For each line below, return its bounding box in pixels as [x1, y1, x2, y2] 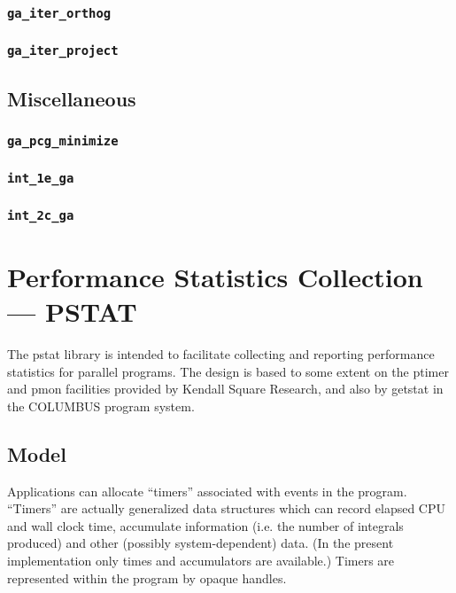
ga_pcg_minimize [7, 133, 119, 148]
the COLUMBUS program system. [7, 396, 195, 415]
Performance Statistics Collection [7, 259, 423, 294]
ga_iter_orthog [7, 5, 112, 20]
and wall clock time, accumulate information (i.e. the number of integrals [7, 516, 404, 534]
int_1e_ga [7, 170, 74, 185]
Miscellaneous [7, 85, 136, 113]
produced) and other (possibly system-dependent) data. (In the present [7, 534, 394, 552]
